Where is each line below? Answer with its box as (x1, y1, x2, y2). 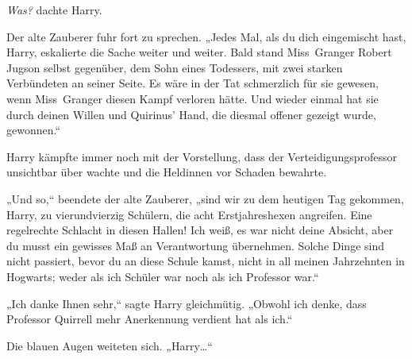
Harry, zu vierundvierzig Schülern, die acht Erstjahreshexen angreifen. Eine (6, 206, 372, 222)
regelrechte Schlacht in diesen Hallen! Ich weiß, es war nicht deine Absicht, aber (6, 222, 394, 238)
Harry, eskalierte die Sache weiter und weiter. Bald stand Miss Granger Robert (6, 44, 392, 60)
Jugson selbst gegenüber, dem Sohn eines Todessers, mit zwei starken (6, 59, 343, 75)
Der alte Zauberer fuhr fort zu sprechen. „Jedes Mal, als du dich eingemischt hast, (6, 28, 406, 44)
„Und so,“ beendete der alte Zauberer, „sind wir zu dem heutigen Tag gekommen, (6, 190, 404, 207)
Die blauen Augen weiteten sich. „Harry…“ (6, 337, 213, 353)
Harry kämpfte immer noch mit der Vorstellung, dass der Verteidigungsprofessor (6, 148, 397, 164)
